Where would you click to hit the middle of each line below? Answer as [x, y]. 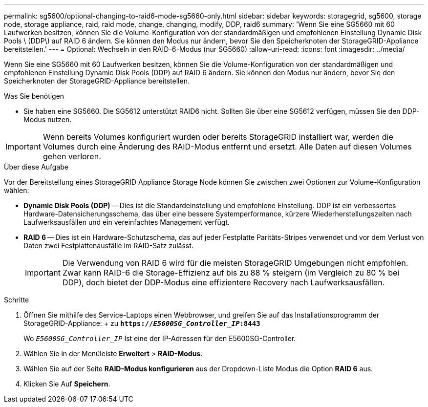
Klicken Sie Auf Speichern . [67, 384]
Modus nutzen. [48, 119]
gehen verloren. [72, 156]
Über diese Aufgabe [36, 167]
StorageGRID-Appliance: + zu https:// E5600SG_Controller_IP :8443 [142, 323]
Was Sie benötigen [34, 96]
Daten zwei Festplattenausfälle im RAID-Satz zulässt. [108, 246]
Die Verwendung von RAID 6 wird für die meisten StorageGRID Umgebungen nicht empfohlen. [235, 263]
